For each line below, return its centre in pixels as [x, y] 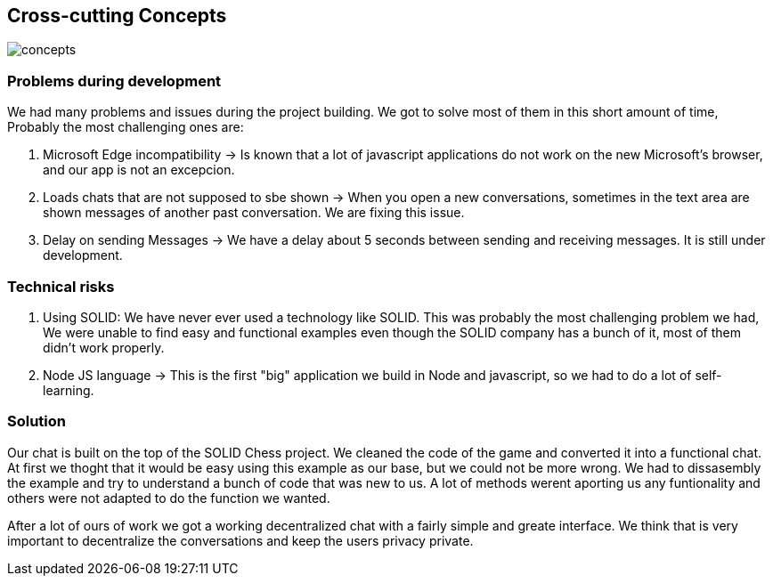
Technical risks [61, 286]
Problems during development [114, 81]
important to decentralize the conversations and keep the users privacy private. [240, 540]
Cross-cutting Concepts [117, 16]
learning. [69, 390]
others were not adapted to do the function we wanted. [169, 498]
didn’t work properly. [104, 347]
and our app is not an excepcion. [139, 170]
